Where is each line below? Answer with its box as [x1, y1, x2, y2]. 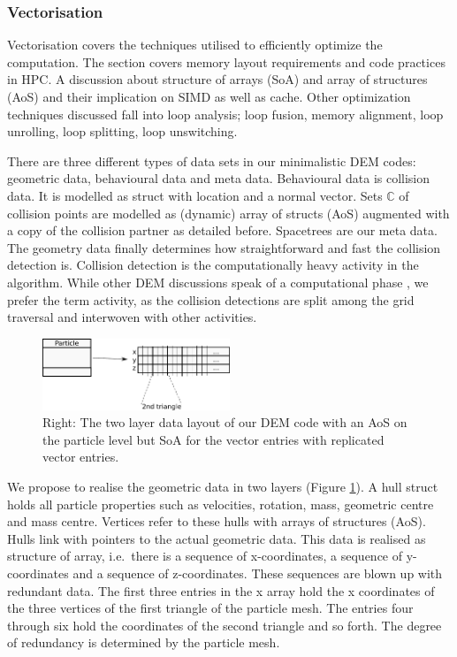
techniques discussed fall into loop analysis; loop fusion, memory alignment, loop [7, 104, 444, 123]
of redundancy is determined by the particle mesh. [7, 633, 280, 652]
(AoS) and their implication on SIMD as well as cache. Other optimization [7, 88, 411, 105]
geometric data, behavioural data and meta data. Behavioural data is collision [7, 169, 430, 187]
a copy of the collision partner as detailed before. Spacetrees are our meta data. [7, 221, 438, 240]
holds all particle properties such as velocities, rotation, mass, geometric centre [7, 494, 434, 513]
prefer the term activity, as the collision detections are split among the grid [7, 290, 415, 309]
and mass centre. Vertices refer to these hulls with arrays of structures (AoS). [7, 512, 426, 531]
